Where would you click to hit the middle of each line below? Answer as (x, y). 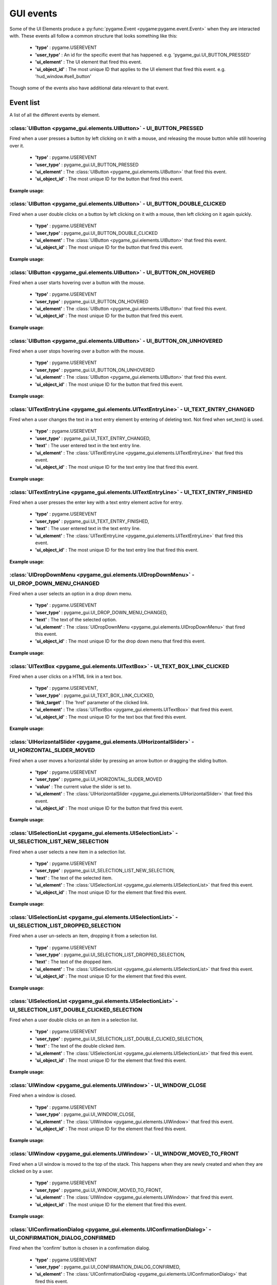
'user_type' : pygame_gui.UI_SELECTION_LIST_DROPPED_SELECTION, (110, 955)
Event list (25, 103)
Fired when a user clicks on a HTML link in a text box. (66, 676)
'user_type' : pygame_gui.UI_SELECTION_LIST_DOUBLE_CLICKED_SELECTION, (119, 1039)
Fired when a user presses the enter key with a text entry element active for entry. (96, 502)
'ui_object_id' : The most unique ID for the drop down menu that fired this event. (120, 641)
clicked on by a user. (31, 1171)
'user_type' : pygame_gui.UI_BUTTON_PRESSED (87, 164)
